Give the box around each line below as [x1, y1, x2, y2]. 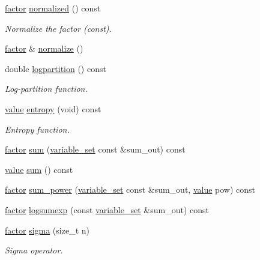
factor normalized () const [5, 2, 101, 14]
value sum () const [5, 163, 73, 175]
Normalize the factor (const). [5, 22, 112, 34]
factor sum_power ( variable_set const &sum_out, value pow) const [5, 183, 256, 196]
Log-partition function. [5, 82, 88, 95]
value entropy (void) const [5, 102, 101, 115]
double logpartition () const [5, 62, 106, 74]
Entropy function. [5, 122, 70, 135]
